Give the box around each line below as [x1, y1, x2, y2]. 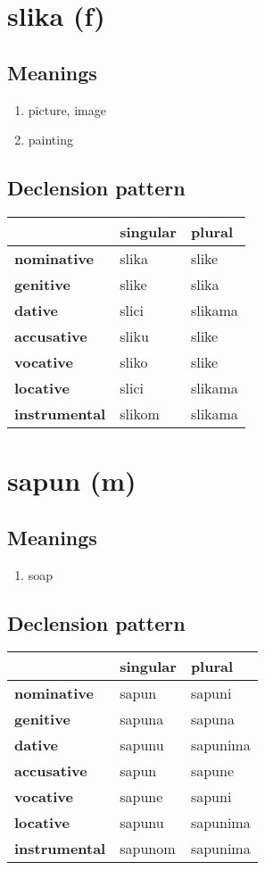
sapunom [120, 838, 176, 859]
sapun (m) [7, 462, 137, 499]
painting [28, 130, 73, 149]
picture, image [28, 100, 106, 119]
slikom [120, 402, 160, 424]
